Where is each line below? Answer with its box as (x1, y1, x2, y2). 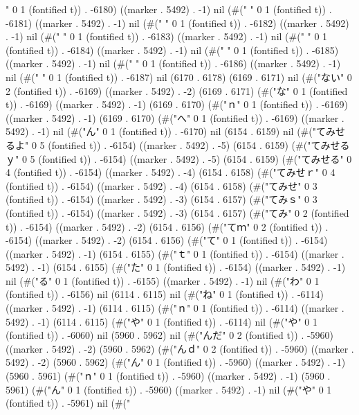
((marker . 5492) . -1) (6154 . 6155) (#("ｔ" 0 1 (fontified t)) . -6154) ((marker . (6, 246, 344, 261)
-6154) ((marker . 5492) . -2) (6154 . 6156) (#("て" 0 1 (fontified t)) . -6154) (6, 233, 328, 247)
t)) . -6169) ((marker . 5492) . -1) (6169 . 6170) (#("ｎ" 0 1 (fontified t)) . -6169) (6, 97, 349, 112)
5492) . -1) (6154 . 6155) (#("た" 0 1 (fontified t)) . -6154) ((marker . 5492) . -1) (6, 260, 346, 274)
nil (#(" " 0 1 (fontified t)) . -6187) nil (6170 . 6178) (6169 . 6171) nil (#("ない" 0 (6, 69, 352, 84)
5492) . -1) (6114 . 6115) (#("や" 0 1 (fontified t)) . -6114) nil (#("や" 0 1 (6, 314, 318, 328)
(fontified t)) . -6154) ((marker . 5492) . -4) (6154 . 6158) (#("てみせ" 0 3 (6, 178, 317, 193)
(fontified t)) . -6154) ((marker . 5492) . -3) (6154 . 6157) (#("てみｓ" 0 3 (6, 192, 317, 206)
